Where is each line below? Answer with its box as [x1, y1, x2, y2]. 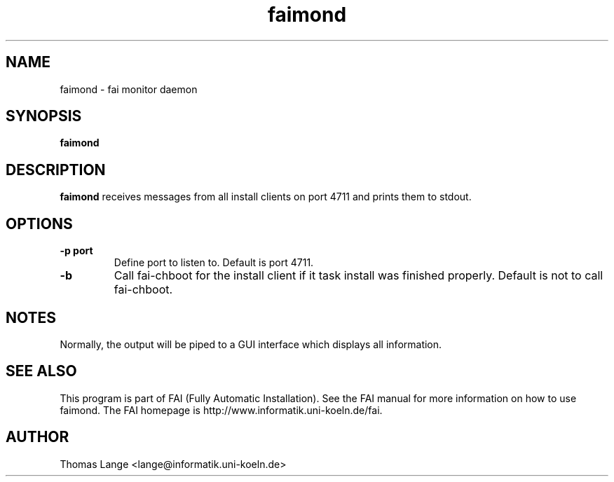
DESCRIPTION [6, 160, 106, 179]
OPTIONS [6, 214, 73, 233]
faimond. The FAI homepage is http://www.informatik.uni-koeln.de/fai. [60, 404, 383, 416]
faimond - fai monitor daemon [60, 83, 198, 95]
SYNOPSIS [6, 107, 82, 125]
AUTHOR [6, 428, 69, 446]
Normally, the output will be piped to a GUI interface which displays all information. [60, 338, 442, 350]
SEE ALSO [6, 362, 77, 380]
